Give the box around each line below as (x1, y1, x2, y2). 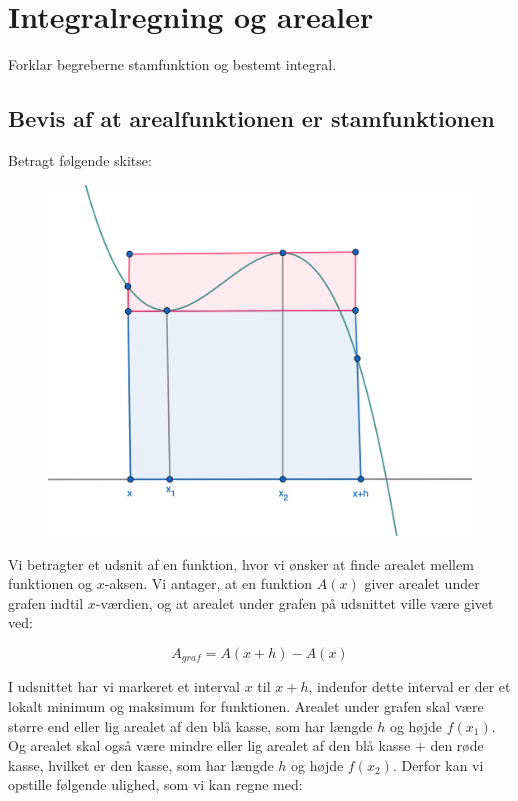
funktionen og (8, 573, 93, 594)
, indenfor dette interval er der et (308, 676, 511, 697)
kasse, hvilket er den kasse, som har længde (8, 754, 274, 775)
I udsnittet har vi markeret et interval (8, 676, 241, 697)
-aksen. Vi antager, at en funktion (104, 573, 313, 594)
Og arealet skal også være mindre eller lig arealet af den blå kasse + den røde (8, 735, 484, 756)
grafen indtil (8, 592, 84, 613)
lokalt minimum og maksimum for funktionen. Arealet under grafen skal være (8, 696, 484, 717)
